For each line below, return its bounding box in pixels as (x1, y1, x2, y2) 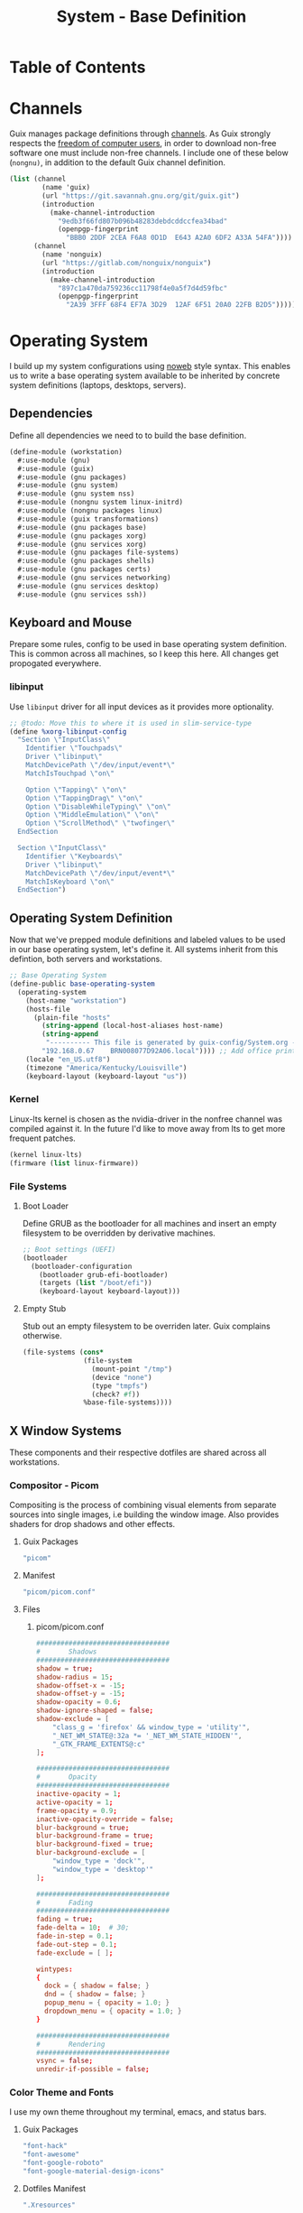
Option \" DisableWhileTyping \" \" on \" (25, 801, 171, 811)
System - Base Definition (56, 6, 247, 27)
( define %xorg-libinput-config (9, 727, 127, 736)
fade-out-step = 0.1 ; (35, 1940, 117, 1949)
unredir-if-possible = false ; (35, 2065, 151, 2074)
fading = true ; (35, 1915, 93, 1924)
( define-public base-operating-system (9, 979, 155, 989)
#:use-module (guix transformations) (17, 514, 160, 523)
